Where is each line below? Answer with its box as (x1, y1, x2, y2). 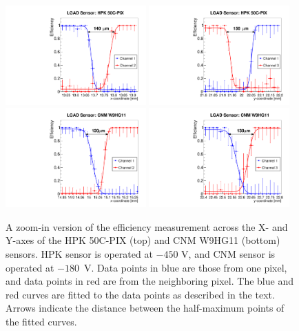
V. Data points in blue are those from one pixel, (84, 260, 287, 274)
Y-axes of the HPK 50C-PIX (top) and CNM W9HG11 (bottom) (6, 233, 280, 247)
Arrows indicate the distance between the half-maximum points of (6, 301, 285, 315)
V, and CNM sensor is (181, 247, 276, 261)
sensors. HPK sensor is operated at (6, 247, 153, 261)
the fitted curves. (6, 314, 77, 328)
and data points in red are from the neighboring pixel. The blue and (6, 274, 293, 288)
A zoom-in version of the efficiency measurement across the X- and (6, 219, 288, 234)
